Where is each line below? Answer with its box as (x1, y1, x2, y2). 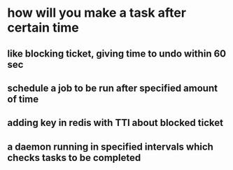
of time (7, 93, 39, 105)
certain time (7, 20, 79, 36)
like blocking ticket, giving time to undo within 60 (7, 48, 226, 59)
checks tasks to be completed (7, 152, 141, 164)
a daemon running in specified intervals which (7, 141, 213, 153)
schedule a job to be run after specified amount (7, 82, 218, 94)
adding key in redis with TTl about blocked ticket (7, 117, 224, 129)
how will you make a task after (7, 5, 187, 21)
